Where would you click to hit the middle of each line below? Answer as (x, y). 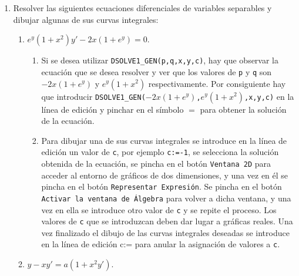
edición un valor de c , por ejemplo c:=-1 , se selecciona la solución (160, 152)
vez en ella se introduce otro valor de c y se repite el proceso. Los (159, 209)
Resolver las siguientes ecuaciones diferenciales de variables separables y (142, 8)
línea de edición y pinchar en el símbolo (112, 109)
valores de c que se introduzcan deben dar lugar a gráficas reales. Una (167, 221)
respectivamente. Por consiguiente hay (217, 83)
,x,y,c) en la (269, 96)
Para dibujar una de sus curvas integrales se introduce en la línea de (164, 140)
